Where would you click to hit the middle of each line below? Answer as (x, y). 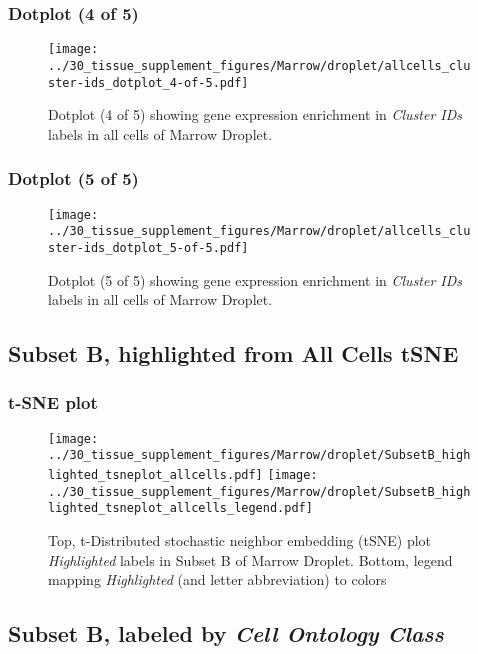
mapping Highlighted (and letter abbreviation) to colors (217, 579)
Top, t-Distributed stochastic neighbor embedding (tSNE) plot (240, 540)
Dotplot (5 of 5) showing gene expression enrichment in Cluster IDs (255, 279)
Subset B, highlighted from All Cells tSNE (233, 353)
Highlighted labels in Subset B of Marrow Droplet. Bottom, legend (250, 559)
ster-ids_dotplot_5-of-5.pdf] (148, 247)
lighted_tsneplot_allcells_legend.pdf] (180, 508)
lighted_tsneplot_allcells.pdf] (155, 475)
